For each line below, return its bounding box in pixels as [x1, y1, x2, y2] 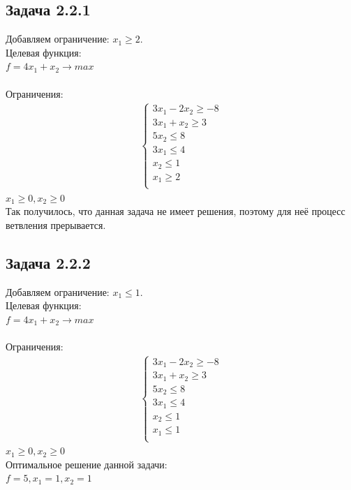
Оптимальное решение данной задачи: [6, 456, 167, 471]
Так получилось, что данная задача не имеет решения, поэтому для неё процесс [6, 204, 345, 218]
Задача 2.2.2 [6, 251, 91, 273]
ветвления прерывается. [6, 217, 106, 232]
